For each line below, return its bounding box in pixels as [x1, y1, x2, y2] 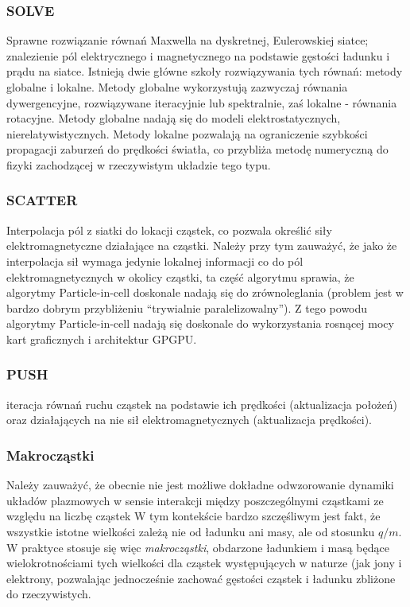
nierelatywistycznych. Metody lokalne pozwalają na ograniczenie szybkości [6, 125, 368, 142]
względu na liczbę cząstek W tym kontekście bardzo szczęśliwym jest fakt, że [6, 508, 381, 524]
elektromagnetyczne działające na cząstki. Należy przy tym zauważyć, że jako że [6, 237, 397, 254]
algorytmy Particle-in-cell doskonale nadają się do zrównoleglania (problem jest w [6, 284, 404, 301]
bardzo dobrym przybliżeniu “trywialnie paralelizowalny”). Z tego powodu [6, 299, 368, 316]
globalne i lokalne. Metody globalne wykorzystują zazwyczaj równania [6, 79, 348, 95]
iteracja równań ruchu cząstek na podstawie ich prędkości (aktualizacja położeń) [6, 395, 397, 412]
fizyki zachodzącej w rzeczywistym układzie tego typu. [6, 156, 271, 173]
